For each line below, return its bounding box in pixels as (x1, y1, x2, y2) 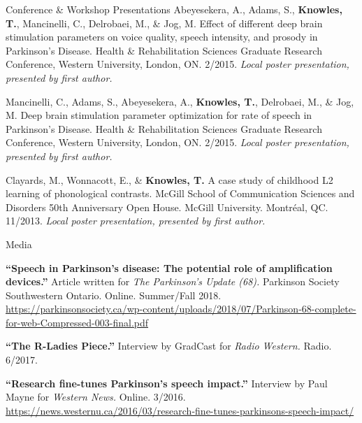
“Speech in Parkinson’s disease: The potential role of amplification (6, 260, 333, 275)
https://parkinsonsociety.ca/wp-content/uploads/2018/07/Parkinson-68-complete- (6, 301, 356, 316)
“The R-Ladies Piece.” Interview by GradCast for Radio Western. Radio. (6, 338, 332, 353)
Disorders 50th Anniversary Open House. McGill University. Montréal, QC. (6, 199, 328, 214)
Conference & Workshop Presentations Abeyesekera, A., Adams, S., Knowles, (6, 2, 342, 16)
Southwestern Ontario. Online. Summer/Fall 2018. (6, 287, 222, 302)
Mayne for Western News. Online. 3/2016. (6, 389, 186, 404)
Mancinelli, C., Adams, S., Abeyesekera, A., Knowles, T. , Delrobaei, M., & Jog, (6, 94, 354, 108)
